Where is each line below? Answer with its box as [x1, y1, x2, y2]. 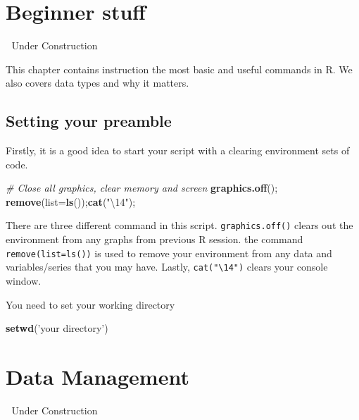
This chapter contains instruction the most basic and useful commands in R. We [6, 61, 353, 76]
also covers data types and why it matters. [6, 75, 189, 90]
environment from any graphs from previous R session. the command [6, 232, 303, 247]
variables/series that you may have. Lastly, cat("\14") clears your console [6, 259, 328, 274]
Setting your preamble [6, 110, 172, 132]
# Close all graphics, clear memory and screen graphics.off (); [6, 180, 278, 195]
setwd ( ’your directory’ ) [6, 321, 108, 335]
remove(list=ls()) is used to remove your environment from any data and [6, 245, 332, 260]
